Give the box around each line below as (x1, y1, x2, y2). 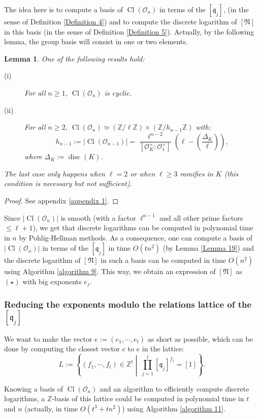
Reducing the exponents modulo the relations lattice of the (4, 298, 252, 311)
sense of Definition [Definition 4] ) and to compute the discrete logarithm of (4, 16, 237, 26)
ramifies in (180, 168, 213, 178)
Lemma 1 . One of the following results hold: (4, 53, 145, 64)
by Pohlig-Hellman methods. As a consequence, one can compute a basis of (19, 232, 252, 243)
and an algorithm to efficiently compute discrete (100, 383, 249, 394)
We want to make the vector (4, 333, 92, 344)
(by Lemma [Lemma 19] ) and (163, 243, 254, 253)
